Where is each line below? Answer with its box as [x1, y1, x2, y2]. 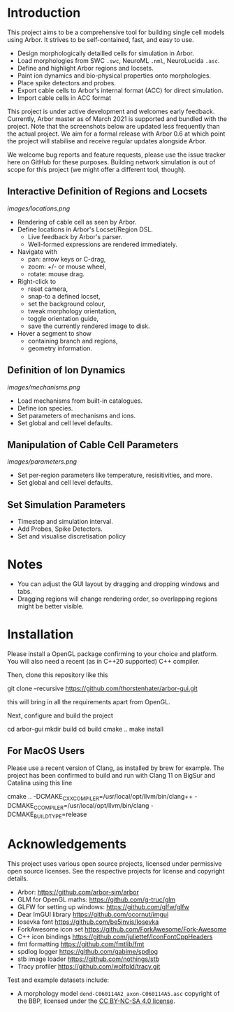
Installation [7, 627, 74, 643]
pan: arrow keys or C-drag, [27, 255, 106, 263]
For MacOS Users [7, 745, 85, 757]
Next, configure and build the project [7, 711, 113, 720]
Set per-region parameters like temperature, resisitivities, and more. [17, 471, 213, 480]
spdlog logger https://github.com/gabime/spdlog [17, 948, 159, 956]
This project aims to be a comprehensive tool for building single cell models [7, 28, 225, 36]
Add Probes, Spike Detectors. [17, 525, 103, 533]
